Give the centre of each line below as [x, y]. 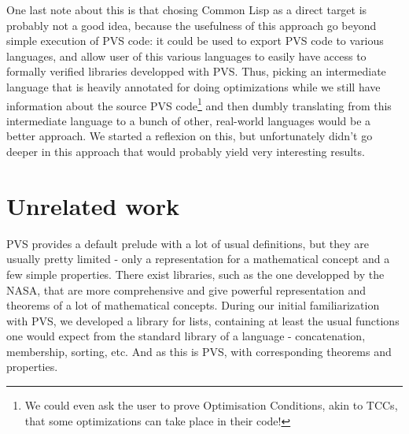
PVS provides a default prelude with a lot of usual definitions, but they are [188, 243]
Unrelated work [93, 205]
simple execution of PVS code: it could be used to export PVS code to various [195, 41]
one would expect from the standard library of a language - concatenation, [186, 336]
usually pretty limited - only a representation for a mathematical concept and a [198, 259]
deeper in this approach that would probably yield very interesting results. [186, 151]
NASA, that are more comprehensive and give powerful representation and [186, 289]
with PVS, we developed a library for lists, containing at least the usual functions [203, 320]
